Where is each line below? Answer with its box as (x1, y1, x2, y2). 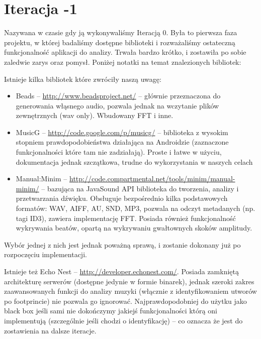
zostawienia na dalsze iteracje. (4, 325, 97, 335)
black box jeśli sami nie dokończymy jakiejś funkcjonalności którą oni (4, 305, 217, 316)
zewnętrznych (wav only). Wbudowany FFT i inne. (16, 110, 173, 121)
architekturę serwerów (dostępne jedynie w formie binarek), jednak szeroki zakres (4, 276, 254, 286)
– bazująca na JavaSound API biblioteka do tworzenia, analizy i (41, 183, 239, 193)
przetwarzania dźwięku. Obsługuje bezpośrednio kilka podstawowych (16, 193, 228, 203)
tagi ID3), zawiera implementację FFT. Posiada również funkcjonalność (16, 212, 236, 223)
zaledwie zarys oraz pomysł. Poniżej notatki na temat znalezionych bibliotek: (4, 56, 241, 67)
